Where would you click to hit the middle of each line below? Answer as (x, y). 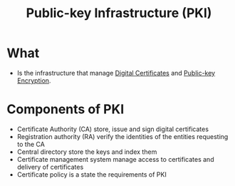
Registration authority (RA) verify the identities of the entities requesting (122, 136)
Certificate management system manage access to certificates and (115, 159)
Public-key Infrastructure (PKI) (119, 13)
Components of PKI (66, 109)
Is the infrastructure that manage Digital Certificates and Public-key (116, 73)
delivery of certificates (50, 167)
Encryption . (34, 81)
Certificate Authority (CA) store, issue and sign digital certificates (113, 129)
